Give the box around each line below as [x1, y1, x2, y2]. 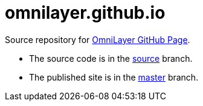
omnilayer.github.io [5, 2, 166, 23]
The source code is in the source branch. [29, 53, 193, 64]
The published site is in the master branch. [29, 71, 199, 82]
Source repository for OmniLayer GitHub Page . [5, 34, 190, 45]
